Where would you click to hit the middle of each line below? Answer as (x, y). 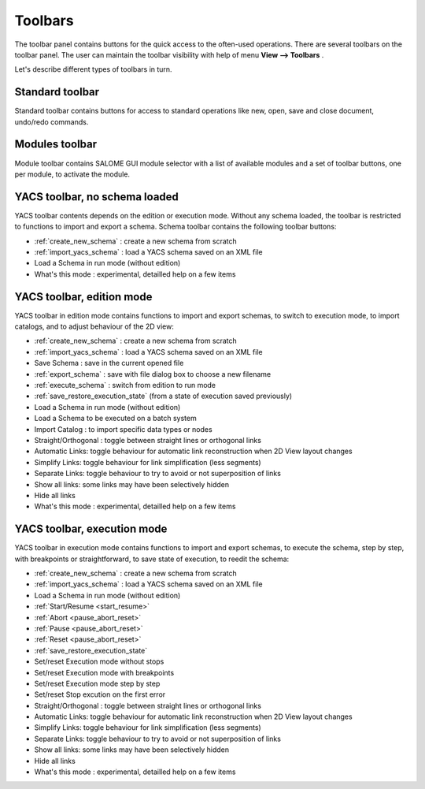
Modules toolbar (56, 145)
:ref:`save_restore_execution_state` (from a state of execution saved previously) (163, 396)
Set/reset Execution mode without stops (99, 661)
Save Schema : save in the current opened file (109, 363)
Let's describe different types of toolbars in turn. (93, 69)
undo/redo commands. (52, 121)
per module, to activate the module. (72, 174)
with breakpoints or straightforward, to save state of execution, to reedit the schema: (152, 559)
